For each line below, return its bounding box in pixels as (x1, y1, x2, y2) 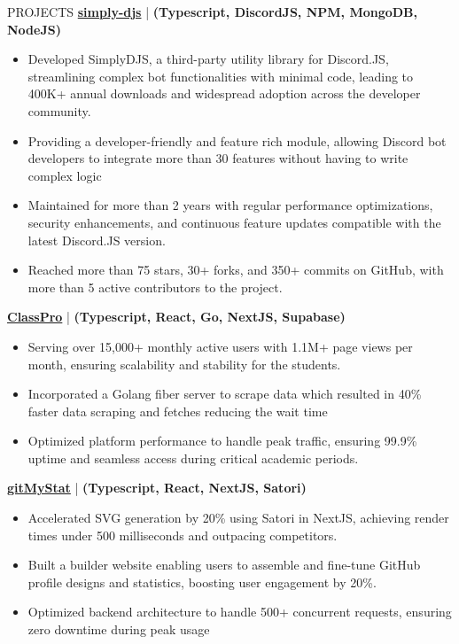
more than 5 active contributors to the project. (27, 277, 283, 296)
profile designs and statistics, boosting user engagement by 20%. (27, 572, 377, 591)
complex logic (27, 166, 102, 184)
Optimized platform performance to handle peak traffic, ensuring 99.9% (27, 431, 417, 450)
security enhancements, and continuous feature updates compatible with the (27, 213, 441, 231)
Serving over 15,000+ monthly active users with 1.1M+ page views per (27, 337, 413, 355)
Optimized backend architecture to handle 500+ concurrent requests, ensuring (27, 602, 452, 621)
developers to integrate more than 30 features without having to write (27, 149, 408, 167)
